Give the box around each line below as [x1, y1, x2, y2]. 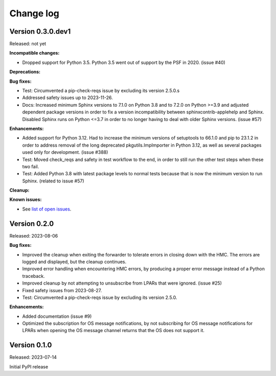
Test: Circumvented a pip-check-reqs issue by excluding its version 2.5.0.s [22, 87, 180, 94]
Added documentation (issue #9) [22, 313, 92, 319]
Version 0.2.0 [9, 219, 54, 228]
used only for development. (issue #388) [22, 149, 108, 155]
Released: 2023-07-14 [9, 354, 57, 360]
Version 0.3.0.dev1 [9, 27, 71, 36]
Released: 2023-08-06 [9, 232, 58, 239]
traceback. [22, 273, 45, 279]
